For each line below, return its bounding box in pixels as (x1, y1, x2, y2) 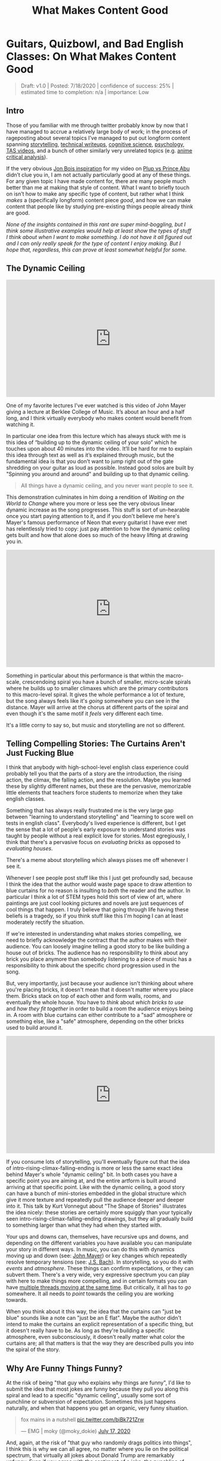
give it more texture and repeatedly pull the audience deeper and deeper (6, 1196, 185, 1203)
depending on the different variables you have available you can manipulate (6, 1239, 192, 1246)
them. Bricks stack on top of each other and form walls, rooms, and (6, 992, 172, 1000)
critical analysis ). (6, 153, 48, 160)
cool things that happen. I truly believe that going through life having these (6, 906, 189, 913)
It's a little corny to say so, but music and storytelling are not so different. (6, 721, 186, 728)
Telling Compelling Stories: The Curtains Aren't (6, 739, 186, 749)
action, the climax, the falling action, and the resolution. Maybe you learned (6, 776, 191, 784)
